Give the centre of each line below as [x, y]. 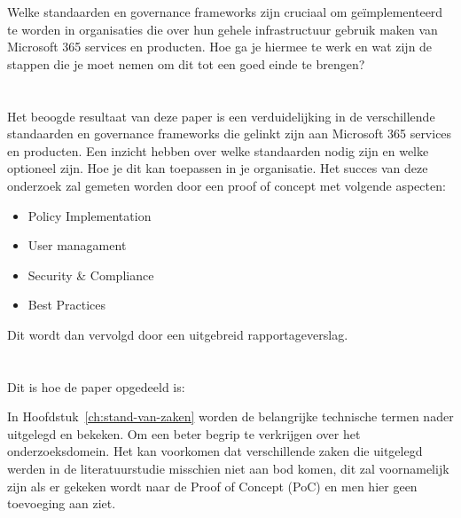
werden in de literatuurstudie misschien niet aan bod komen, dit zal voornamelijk [228, 469]
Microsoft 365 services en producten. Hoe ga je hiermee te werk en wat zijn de [220, 47]
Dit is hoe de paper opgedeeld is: [96, 386]
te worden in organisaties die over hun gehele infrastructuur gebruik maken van [223, 29]
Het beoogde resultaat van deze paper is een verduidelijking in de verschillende [221, 116]
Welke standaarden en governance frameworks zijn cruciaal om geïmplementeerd [225, 12]
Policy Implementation [90, 215]
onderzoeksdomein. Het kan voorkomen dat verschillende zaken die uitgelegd [215, 451]
